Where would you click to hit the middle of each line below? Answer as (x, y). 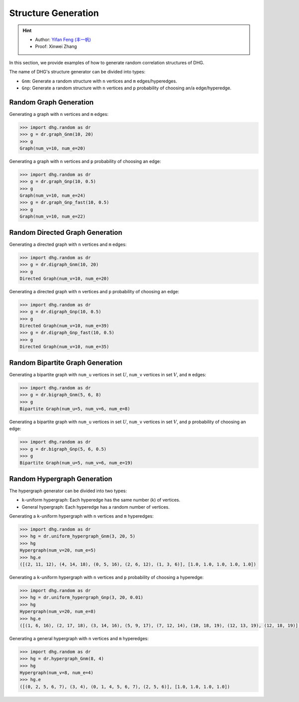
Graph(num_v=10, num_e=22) (53, 217)
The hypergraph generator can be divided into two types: (68, 491)
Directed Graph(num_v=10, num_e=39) (65, 326)
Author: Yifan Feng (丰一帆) (63, 39)
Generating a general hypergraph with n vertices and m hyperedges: (79, 638)
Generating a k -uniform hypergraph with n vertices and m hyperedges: (81, 516)
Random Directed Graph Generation (66, 232)
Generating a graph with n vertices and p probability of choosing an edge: (85, 161)
